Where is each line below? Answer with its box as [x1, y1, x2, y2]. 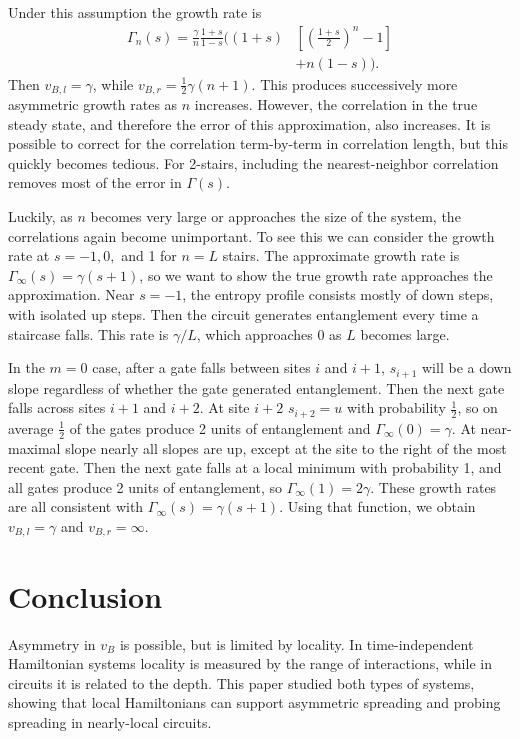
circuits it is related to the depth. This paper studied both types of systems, [8, 672, 475, 693]
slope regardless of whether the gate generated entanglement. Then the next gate [8, 377, 505, 398]
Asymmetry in [8, 633, 96, 654]
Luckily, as [8, 206, 73, 227]
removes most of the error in [8, 172, 182, 193]
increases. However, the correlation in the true [194, 94, 478, 115]
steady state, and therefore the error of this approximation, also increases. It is [8, 113, 491, 134]
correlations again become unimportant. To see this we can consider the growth [8, 225, 495, 246]
